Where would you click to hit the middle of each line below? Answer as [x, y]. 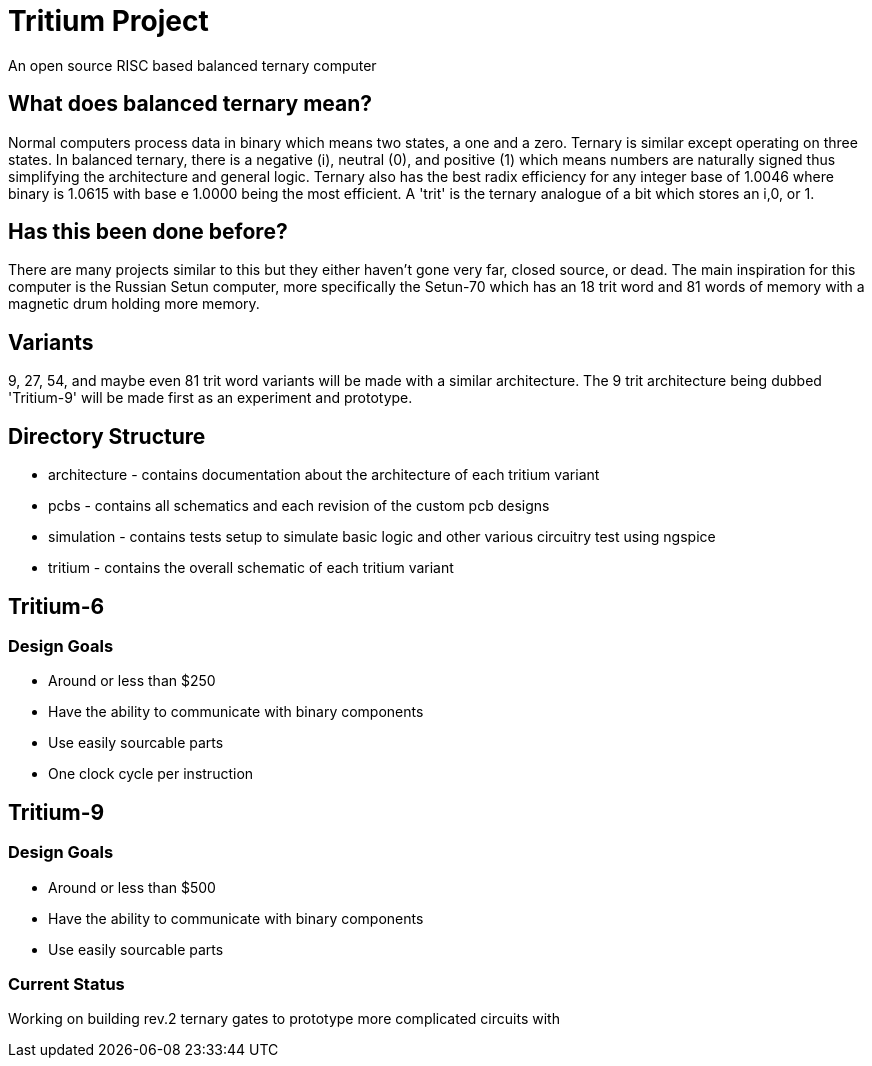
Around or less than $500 [132, 887]
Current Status [66, 983]
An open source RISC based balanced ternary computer [192, 65]
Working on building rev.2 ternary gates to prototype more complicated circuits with [284, 1019]
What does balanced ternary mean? [190, 104]
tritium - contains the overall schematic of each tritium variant [251, 568]
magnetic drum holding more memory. [134, 304]
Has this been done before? [148, 232]
